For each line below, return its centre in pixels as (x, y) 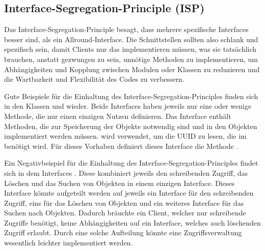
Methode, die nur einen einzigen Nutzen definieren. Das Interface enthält (118, 116)
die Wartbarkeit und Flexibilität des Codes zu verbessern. (94, 79)
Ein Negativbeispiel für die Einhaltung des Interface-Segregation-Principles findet (131, 163)
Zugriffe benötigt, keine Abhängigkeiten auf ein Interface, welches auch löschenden (132, 222)
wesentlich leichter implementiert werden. (69, 243)
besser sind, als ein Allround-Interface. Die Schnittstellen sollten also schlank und (131, 39)
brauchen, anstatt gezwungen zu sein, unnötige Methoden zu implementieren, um (131, 59)
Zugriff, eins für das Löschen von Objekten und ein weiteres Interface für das (124, 202)
